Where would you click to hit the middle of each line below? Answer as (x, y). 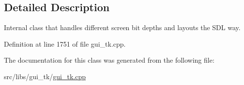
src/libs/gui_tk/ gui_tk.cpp (45, 76)
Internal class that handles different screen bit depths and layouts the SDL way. (122, 27)
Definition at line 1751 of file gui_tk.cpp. (65, 43)
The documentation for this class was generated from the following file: (109, 60)
